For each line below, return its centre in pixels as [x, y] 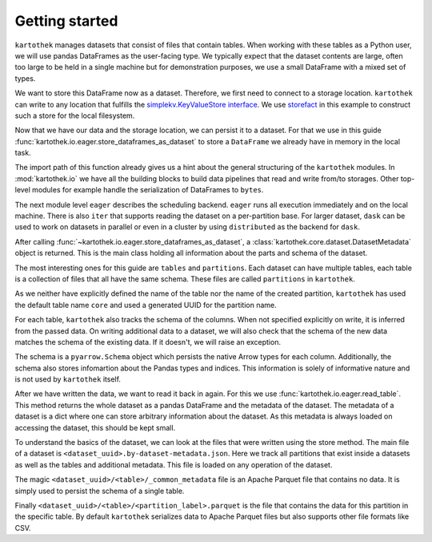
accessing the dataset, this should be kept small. [95, 427]
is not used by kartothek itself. [68, 379]
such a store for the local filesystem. [75, 115]
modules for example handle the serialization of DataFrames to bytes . [148, 190]
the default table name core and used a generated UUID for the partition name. [146, 305]
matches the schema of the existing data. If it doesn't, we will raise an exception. [148, 342]
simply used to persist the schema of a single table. [100, 491]
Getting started [66, 21]
